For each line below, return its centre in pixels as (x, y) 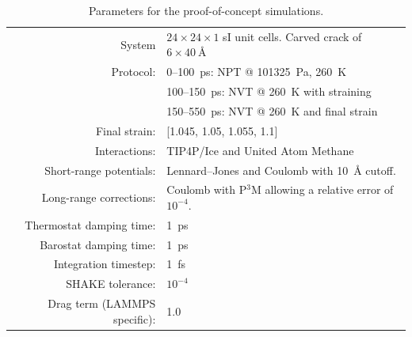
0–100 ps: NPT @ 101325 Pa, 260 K (257, 72)
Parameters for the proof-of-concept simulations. (206, 10)
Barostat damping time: (98, 244)
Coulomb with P (207, 189)
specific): (134, 318)
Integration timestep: (105, 264)
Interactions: (125, 150)
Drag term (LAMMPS (102, 303)
